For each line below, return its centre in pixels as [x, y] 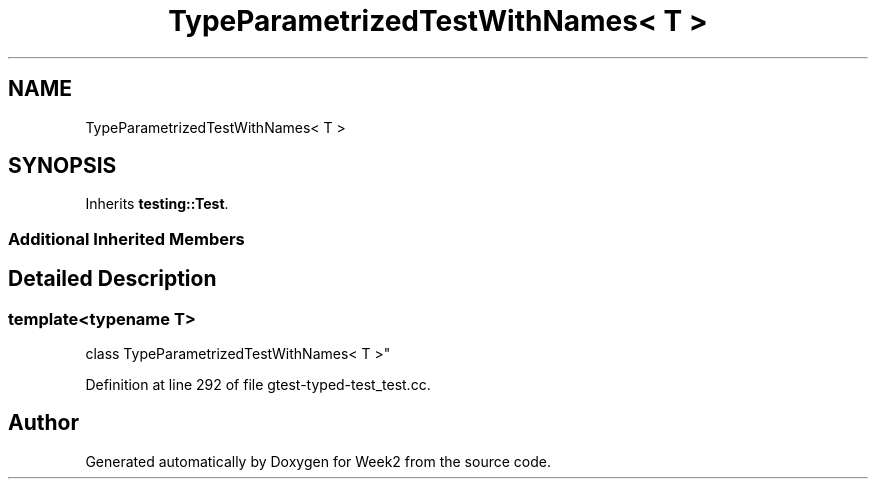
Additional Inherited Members [126, 238]
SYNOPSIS [62, 166]
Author [43, 423]
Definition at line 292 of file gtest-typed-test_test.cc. [258, 385]
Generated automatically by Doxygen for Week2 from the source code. [318, 461]
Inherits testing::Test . [157, 204]
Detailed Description [112, 279]
